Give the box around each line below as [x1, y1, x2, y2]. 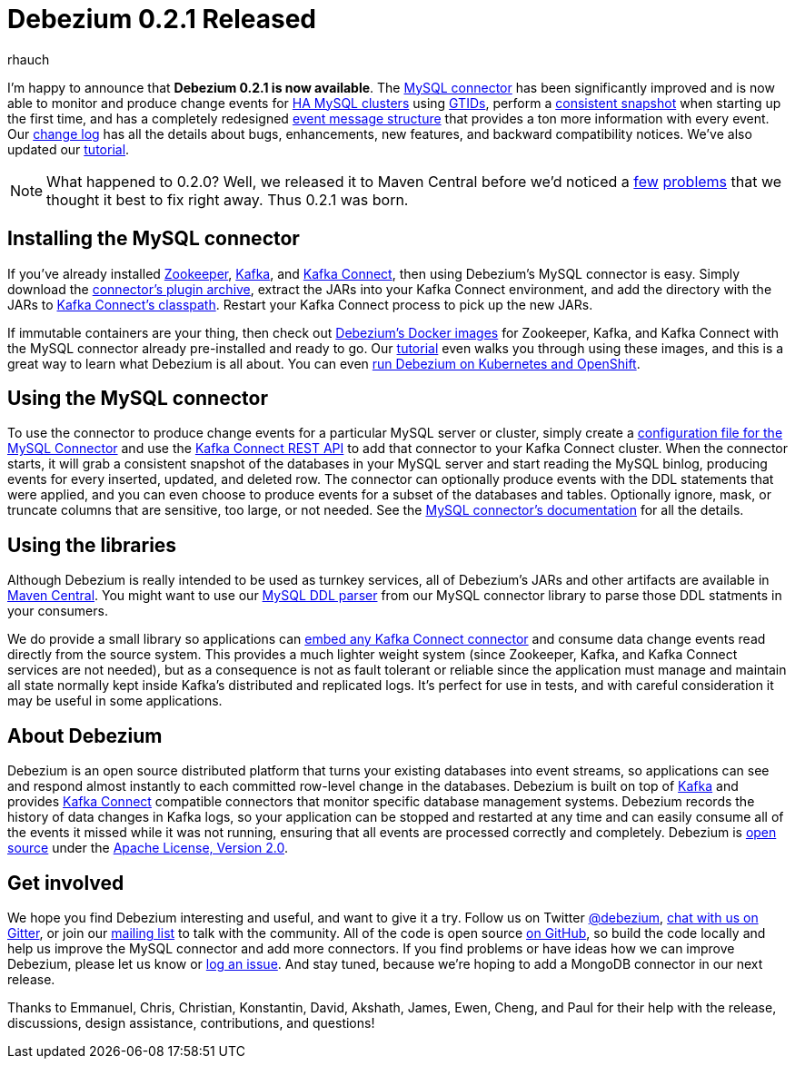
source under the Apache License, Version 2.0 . [7, 840, 289, 856]
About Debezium [7, 724, 163, 747]
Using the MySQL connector [7, 387, 268, 410]
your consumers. [7, 603, 108, 619]
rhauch [7, 51, 50, 67]
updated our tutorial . [7, 141, 130, 157]
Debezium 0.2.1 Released [7, 4, 317, 35]
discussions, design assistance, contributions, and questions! [7, 1014, 375, 1031]
